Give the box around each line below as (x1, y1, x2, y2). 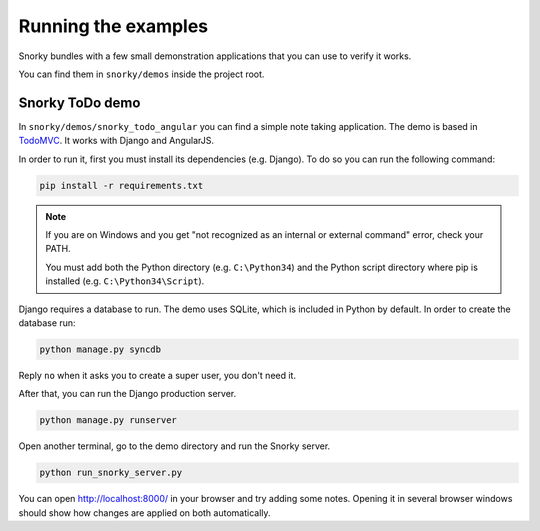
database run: (18, 316, 76, 329)
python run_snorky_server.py (39, 467, 183, 479)
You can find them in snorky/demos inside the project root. (18, 68, 265, 80)
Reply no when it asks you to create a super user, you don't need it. (18, 369, 297, 381)
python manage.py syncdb (39, 343, 162, 355)
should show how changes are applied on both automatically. (18, 506, 271, 519)
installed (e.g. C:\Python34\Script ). (45, 275, 205, 287)
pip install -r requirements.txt (39, 180, 204, 191)
